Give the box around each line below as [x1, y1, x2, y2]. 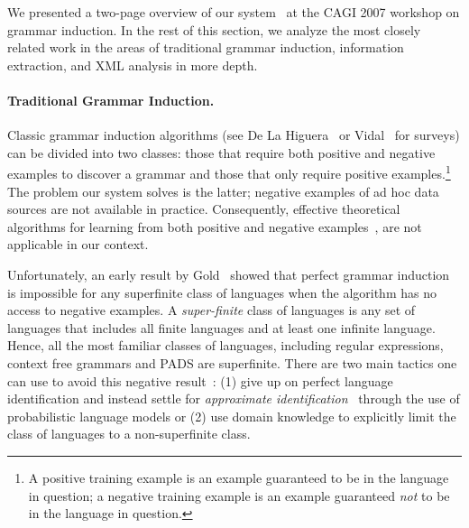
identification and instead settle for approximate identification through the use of [7, 389, 460, 408]
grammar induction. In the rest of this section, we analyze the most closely [7, 20, 421, 39]
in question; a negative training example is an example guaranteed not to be [28, 486, 450, 505]
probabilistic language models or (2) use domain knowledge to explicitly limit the [7, 406, 456, 425]
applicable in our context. [7, 235, 149, 254]
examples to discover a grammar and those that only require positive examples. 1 [7, 162, 451, 183]
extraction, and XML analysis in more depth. [7, 55, 258, 74]
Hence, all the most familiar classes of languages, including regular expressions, [7, 336, 444, 355]
